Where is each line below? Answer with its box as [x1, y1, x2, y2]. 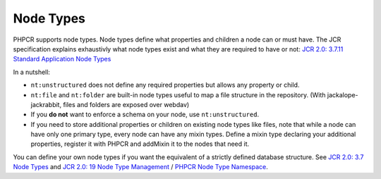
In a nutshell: [13, 68, 51, 76]
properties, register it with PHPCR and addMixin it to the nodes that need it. [30, 140, 250, 148]
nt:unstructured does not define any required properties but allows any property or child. [30, 81, 300, 89]
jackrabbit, [30, 100, 62, 109]
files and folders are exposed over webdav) [63, 100, 190, 109]
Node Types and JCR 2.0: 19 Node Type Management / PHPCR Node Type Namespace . [13, 163, 268, 171]
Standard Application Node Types [13, 55, 111, 63]
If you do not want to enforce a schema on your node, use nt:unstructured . [30, 110, 260, 119]
